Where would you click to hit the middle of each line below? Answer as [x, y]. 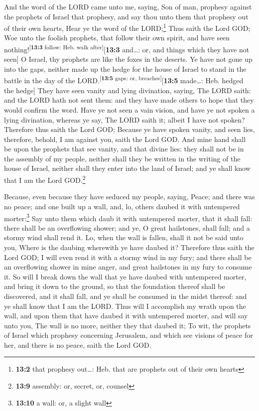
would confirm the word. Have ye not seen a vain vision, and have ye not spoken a [129, 109]
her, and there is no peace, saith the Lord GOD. [78, 344]
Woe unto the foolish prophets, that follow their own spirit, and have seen [117, 38]
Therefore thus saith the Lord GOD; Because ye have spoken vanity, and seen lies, [129, 129]
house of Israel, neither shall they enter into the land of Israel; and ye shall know [127, 168]
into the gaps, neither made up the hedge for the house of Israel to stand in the [125, 68]
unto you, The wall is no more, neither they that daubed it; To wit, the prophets [128, 325]
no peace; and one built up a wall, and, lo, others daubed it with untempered [122, 206]
